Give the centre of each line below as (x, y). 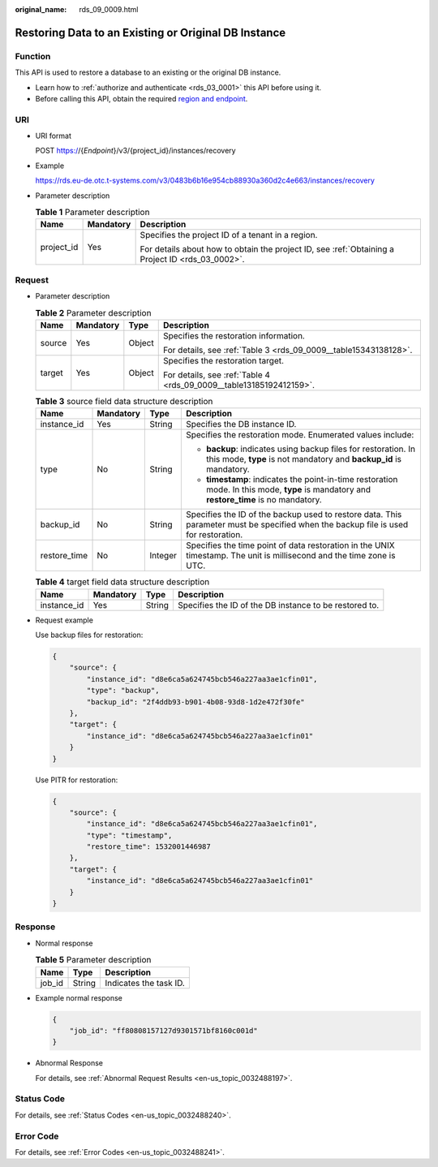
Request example (64, 620)
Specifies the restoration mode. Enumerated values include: (300, 435)
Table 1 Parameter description (92, 213)
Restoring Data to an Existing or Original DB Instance (150, 32)
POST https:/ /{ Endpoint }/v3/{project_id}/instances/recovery (135, 151)
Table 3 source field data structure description (124, 402)
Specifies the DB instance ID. (241, 424)
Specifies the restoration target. (223, 360)
